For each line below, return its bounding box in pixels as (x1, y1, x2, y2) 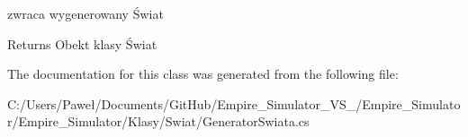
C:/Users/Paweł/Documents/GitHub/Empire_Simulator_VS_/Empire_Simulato (7, 94, 461, 113)
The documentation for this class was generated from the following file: (7, 64, 399, 83)
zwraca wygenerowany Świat (7, 4, 164, 22)
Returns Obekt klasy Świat (7, 34, 157, 53)
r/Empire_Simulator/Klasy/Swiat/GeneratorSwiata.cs (7, 112, 310, 131)
